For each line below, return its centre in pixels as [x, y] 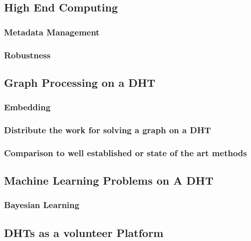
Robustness [27, 55]
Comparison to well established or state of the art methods [125, 152]
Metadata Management [52, 32]
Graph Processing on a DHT [80, 82]
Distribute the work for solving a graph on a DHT [108, 130]
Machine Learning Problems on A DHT [109, 180]
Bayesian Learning [42, 205]
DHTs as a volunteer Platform [84, 232]
